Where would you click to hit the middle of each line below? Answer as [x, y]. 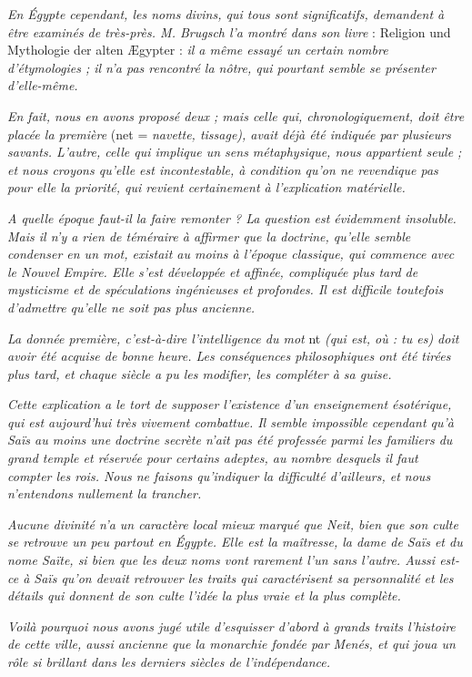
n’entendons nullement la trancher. [105, 493]
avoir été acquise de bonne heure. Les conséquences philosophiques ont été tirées [229, 356]
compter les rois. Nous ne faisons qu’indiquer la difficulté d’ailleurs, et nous [219, 475]
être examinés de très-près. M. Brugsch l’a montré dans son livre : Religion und [229, 31]
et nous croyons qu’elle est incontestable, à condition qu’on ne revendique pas [223, 169]
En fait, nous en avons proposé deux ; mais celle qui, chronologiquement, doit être [236, 115]
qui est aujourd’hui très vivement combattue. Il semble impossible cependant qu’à [231, 421]
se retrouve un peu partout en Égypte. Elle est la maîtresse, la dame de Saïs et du [235, 542]
